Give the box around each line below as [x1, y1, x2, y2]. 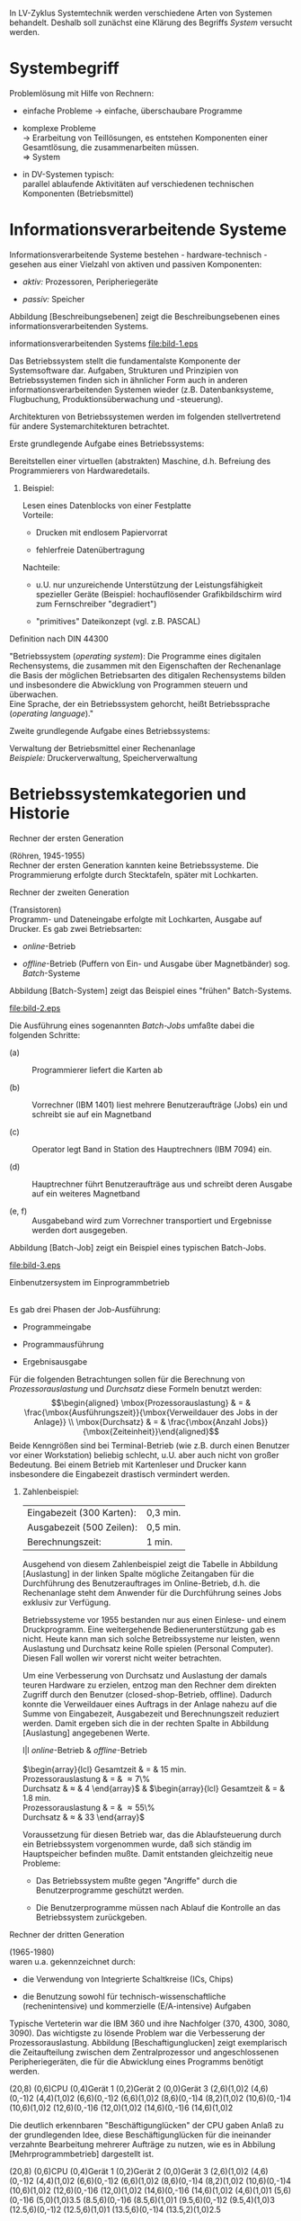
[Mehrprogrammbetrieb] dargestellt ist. [9, 2148, 155, 2159]
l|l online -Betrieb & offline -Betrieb [22, 1744, 148, 1755]
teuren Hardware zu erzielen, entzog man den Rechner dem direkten [22, 1679, 277, 1690]
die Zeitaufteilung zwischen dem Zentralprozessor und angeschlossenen [9, 2046, 279, 2057]
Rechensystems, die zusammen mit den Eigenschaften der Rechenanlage [9, 660, 281, 671]
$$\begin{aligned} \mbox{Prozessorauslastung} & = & [50, 1397, 252, 1408]
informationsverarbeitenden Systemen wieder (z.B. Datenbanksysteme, [9, 384, 274, 395]
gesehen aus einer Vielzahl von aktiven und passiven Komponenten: [9, 258, 262, 269]
